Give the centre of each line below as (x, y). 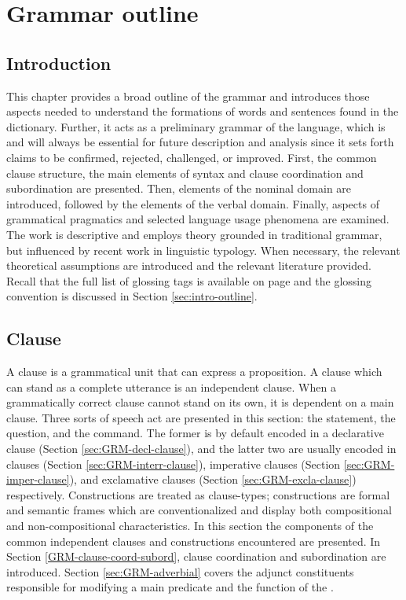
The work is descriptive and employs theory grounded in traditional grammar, (194, 234)
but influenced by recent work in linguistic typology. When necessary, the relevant (203, 250)
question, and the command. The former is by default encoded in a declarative (195, 433)
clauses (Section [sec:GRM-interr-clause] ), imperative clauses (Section (174, 464)
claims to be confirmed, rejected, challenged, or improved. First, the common (192, 157)
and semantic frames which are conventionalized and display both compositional (199, 510)
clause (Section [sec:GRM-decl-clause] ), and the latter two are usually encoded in (201, 449)
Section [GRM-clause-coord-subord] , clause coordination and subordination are (196, 556)
